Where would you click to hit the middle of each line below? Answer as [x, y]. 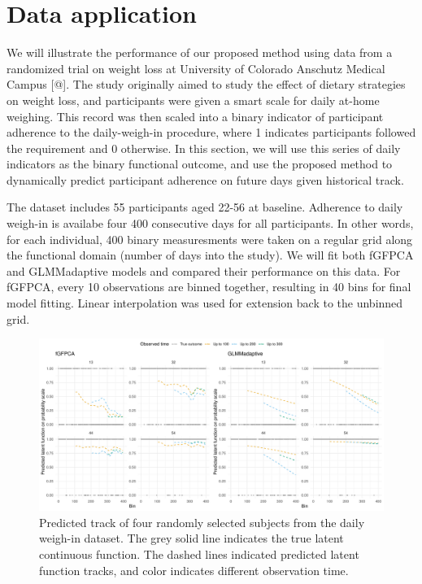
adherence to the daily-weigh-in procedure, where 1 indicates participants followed [211, 132]
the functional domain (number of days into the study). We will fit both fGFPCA [210, 255]
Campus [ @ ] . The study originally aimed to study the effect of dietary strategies [206, 84]
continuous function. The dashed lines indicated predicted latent [199, 554]
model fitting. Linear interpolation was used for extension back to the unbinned [205, 303]
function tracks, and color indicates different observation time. [194, 570]
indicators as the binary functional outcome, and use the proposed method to [200, 164]
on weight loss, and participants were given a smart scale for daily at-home [193, 100]
